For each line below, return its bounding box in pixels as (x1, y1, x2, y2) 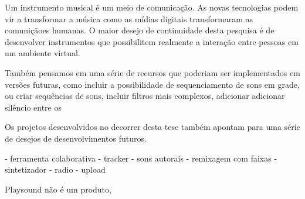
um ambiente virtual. (5, 47, 80, 59)
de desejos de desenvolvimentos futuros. (5, 132, 147, 144)
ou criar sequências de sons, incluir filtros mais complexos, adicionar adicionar (5, 90, 285, 102)
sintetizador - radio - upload (5, 163, 106, 176)
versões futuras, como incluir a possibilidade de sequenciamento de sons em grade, (5, 78, 300, 90)
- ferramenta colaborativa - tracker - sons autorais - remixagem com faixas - (5, 152, 277, 164)
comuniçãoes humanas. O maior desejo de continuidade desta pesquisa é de (5, 24, 274, 36)
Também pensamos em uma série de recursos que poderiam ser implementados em (5, 66, 300, 78)
